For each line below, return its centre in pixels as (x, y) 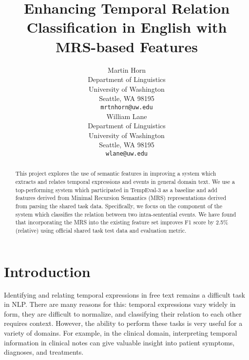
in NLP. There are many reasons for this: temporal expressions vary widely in (120, 304)
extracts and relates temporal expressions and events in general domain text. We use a (125, 182)
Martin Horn (127, 70)
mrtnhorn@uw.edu (127, 107)
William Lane (127, 116)
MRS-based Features (127, 46)
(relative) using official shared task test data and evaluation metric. (101, 230)
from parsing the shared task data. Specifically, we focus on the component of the (119, 206)
